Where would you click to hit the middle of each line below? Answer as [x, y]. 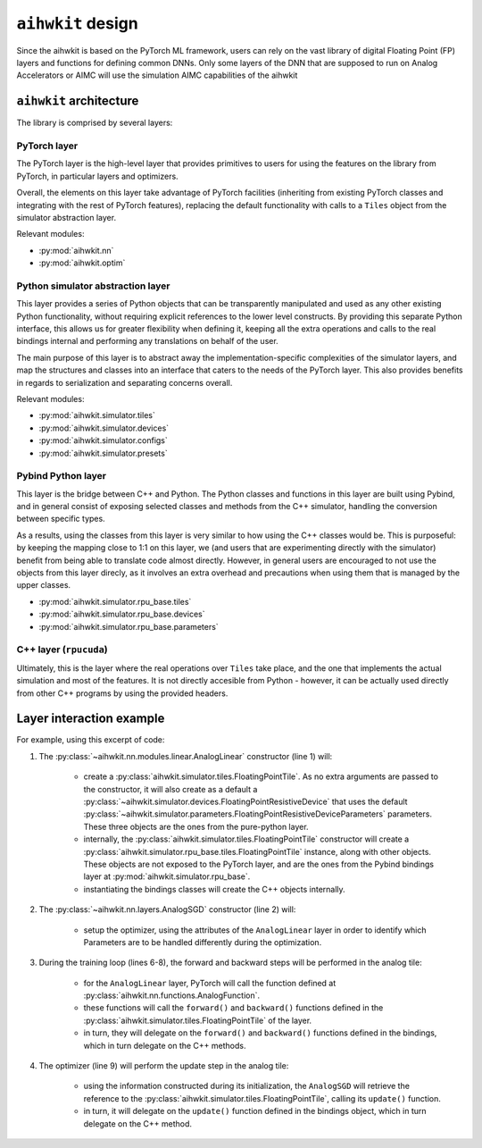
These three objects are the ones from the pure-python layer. [196, 826]
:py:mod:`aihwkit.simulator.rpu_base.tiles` [115, 601]
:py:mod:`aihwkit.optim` [82, 263]
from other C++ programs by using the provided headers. [122, 693]
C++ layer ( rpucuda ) [62, 649]
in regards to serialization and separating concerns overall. [125, 382]
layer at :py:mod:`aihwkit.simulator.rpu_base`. [167, 876]
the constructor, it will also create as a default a [170, 789]
